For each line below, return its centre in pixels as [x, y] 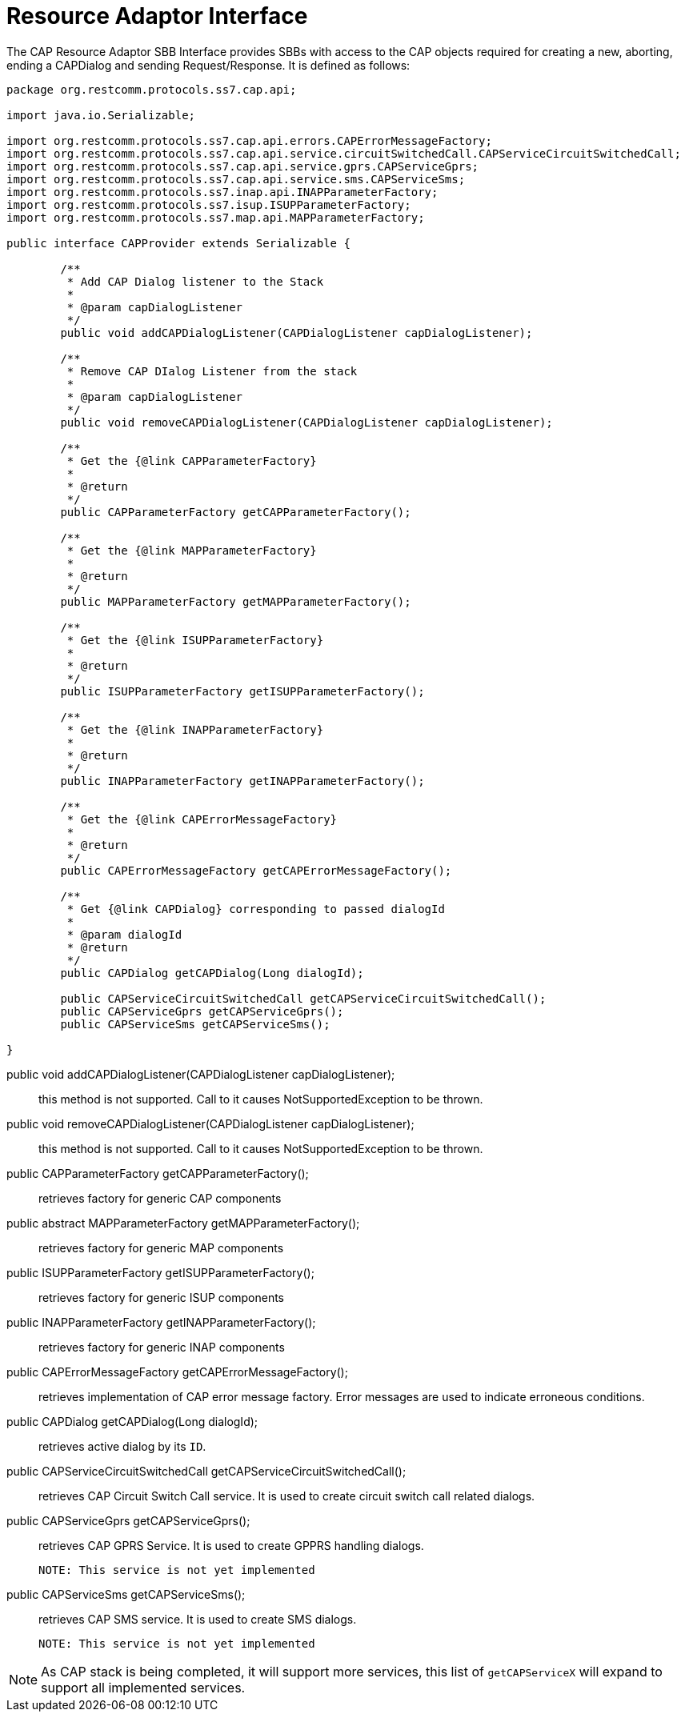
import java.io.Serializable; [101, 115]
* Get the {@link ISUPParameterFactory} [195, 640]
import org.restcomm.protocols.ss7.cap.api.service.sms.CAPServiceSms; [236, 179]
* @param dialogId [124, 934]
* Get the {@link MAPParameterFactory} [192, 550]
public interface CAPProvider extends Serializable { [178, 243]
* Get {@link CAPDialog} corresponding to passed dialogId [256, 909]
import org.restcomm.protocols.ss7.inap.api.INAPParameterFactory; [222, 192]
